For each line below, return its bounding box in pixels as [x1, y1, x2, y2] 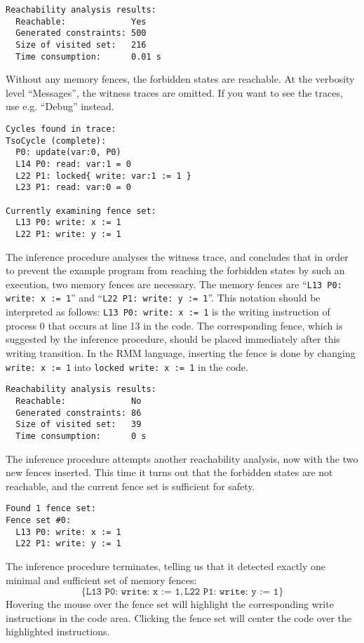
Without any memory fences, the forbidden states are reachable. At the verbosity [6, 72, 355, 86]
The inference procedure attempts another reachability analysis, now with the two [6, 451, 358, 466]
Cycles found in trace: [6, 124, 116, 135]
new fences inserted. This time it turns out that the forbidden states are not [6, 465, 333, 480]
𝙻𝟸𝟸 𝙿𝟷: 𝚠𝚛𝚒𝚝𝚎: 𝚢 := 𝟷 [184, 587, 279, 597]
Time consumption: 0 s [15, 431, 147, 441]
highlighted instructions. [6, 624, 110, 639]
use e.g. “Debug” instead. [6, 99, 114, 114]
